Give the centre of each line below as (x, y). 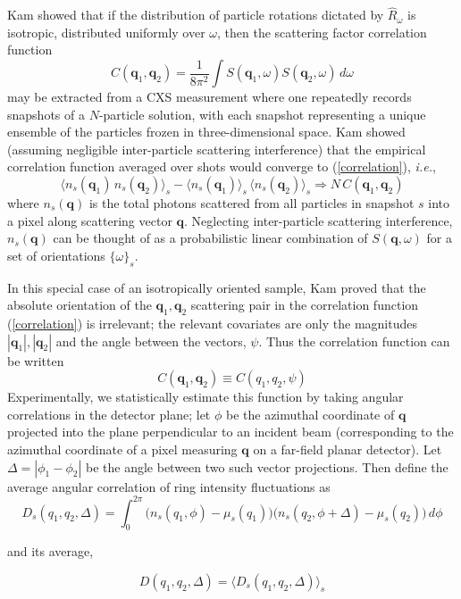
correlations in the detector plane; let (109, 414)
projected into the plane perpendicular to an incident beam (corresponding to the (230, 432)
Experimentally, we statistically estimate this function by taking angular (205, 397)
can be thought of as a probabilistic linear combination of (210, 238)
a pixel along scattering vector (90, 220)
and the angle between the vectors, (151, 341)
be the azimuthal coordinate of (310, 414)
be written (36, 360)
